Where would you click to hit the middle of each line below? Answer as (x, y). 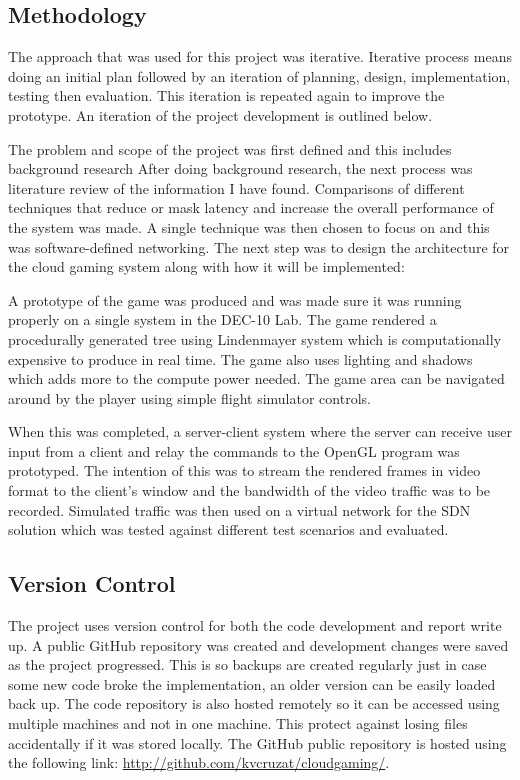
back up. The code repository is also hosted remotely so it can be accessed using (254, 703)
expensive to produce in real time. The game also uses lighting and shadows (240, 358)
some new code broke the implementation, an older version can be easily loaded (252, 683)
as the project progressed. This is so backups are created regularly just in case (247, 664)
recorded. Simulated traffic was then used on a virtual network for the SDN (239, 509)
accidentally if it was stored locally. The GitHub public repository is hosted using (257, 742)
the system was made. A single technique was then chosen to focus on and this (249, 226)
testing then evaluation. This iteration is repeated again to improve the (226, 95)
